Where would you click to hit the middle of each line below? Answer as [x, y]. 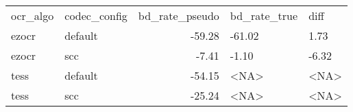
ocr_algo [33, 15]
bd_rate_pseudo [179, 15]
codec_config [96, 15]
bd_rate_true [264, 15]
